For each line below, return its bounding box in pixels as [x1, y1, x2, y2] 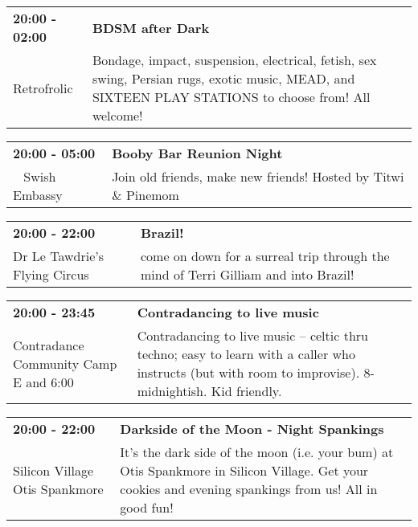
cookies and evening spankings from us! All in [120, 480, 378, 498]
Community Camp [13, 353, 117, 373]
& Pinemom [112, 186, 179, 204]
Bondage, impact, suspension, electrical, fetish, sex [92, 51, 377, 69]
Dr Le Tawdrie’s [13, 247, 104, 265]
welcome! [92, 106, 143, 125]
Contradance [13, 335, 84, 354]
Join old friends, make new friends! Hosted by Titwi [112, 167, 404, 186]
